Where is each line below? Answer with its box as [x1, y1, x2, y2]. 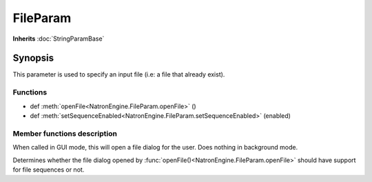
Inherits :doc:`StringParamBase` [12, 34, 105, 43]
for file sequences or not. [12, 165, 85, 174]
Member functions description [12, 128, 117, 138]
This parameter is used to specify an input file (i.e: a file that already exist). [12, 70, 225, 79]
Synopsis [12, 52, 54, 64]
